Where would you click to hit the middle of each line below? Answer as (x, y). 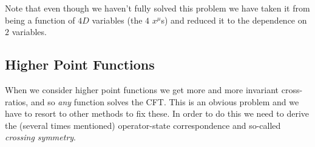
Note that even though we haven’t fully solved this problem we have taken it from (157, 8)
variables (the (117, 20)
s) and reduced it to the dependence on (234, 20)
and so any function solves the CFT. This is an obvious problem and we (165, 101)
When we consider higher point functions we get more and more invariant (142, 89)
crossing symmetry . (40, 137)
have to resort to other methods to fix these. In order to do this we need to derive (157, 113)
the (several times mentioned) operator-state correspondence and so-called (143, 125)
